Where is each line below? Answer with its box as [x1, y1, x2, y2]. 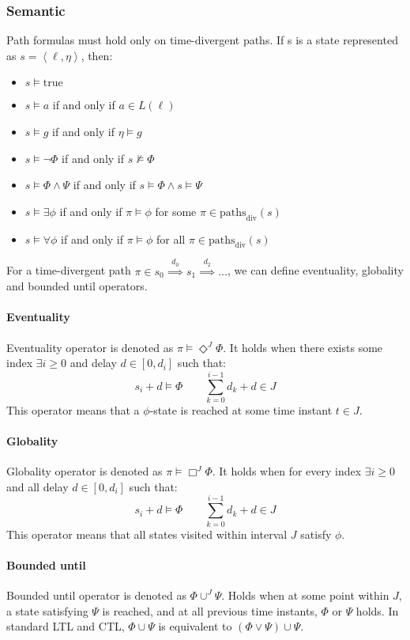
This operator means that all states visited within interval [6, 525, 288, 542]
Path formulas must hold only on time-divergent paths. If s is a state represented [6, 32, 398, 48]
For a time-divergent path [6, 262, 131, 278]
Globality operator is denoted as [6, 463, 163, 479]
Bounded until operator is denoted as [6, 586, 186, 603]
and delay [70, 354, 117, 371]
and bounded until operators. [6, 278, 148, 294]
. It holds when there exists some [223, 339, 383, 355]
